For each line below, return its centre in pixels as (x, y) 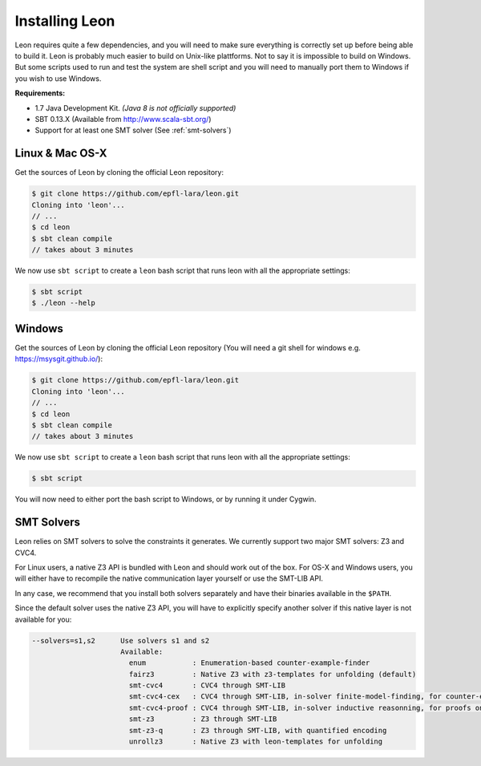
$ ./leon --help (64, 303)
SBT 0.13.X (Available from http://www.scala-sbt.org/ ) (123, 119)
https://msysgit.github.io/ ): (59, 359)
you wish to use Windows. (58, 78)
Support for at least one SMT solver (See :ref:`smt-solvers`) (133, 130)
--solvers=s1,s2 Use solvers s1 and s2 (121, 640)
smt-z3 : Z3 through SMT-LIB (203, 719)
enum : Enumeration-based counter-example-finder (249, 663)
